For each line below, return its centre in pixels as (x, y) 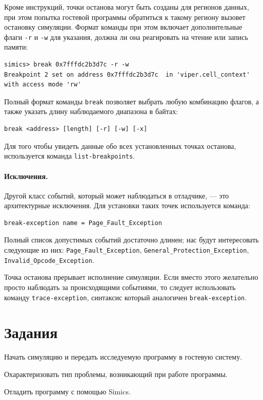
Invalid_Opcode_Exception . (49, 260)
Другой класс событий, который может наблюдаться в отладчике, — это (117, 195)
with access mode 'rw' (43, 85)
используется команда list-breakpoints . (70, 156)
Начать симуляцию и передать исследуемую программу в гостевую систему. (123, 357)
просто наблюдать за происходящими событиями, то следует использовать (120, 287)
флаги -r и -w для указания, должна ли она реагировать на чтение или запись (126, 37)
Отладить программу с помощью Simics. (67, 391)
